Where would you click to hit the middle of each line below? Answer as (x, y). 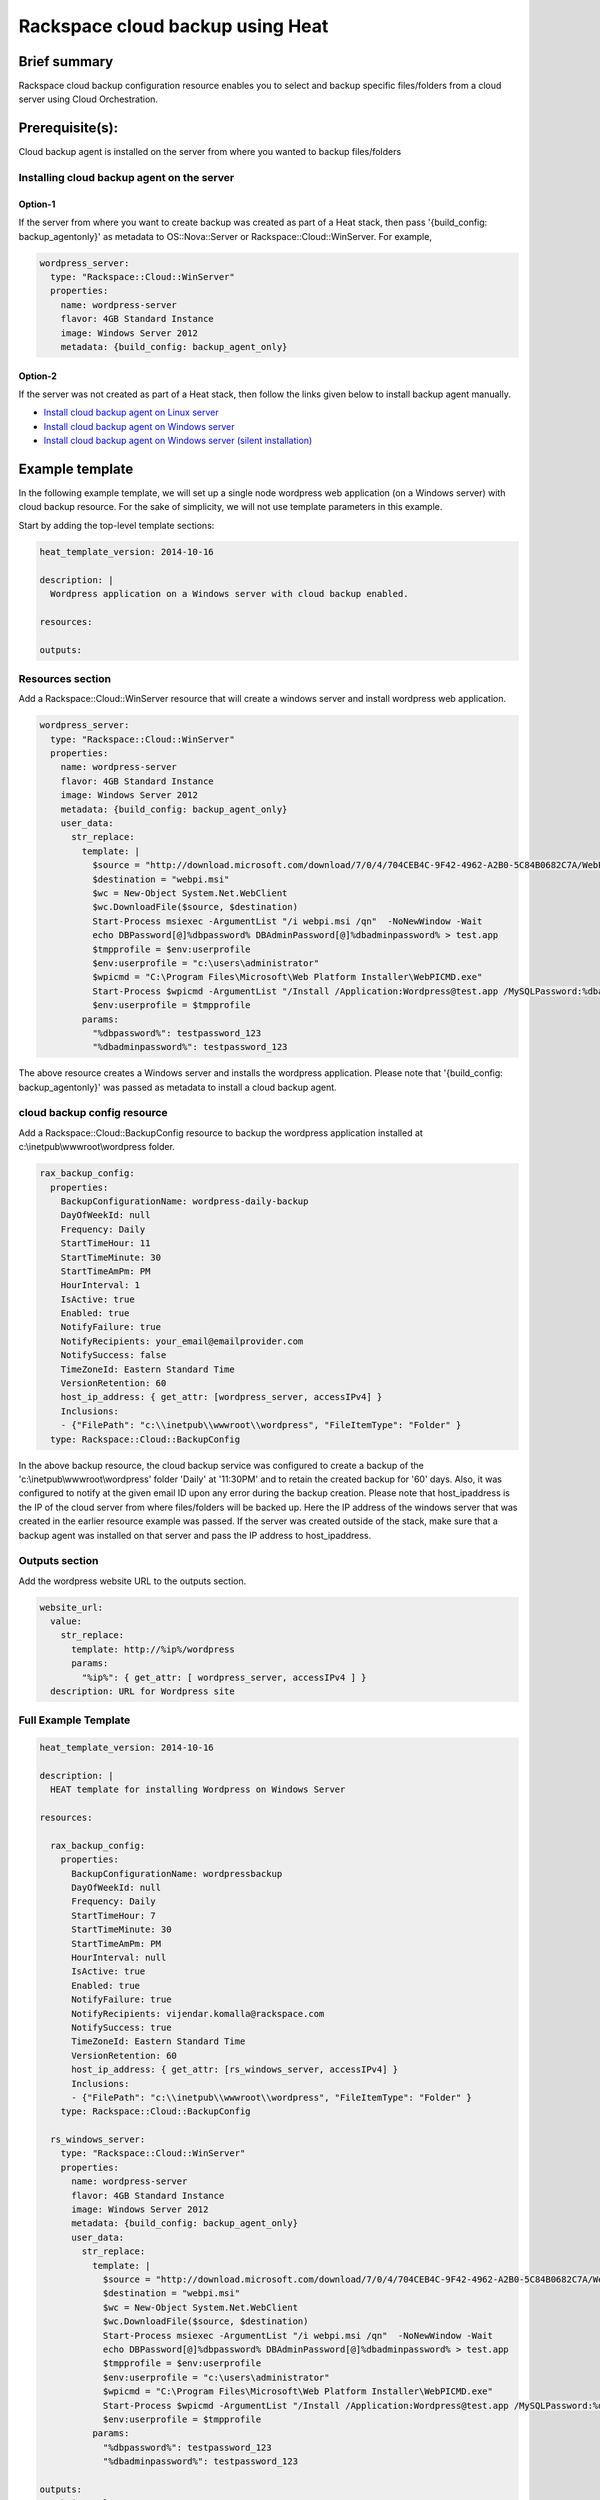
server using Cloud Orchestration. (88, 99)
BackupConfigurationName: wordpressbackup (177, 1873)
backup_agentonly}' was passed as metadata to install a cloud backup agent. (177, 1087)
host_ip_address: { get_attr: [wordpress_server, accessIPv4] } (221, 1397)
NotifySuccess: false (113, 1355)
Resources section (65, 678)
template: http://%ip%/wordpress (153, 1649)
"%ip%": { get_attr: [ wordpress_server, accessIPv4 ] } (224, 1677)
